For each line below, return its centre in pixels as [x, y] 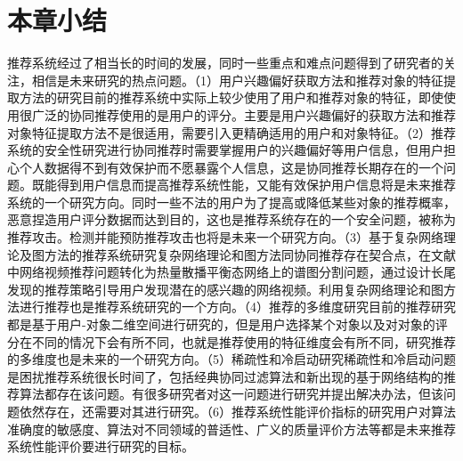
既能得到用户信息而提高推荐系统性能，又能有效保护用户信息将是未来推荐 [244, 185]
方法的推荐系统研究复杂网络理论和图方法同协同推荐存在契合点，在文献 [250, 254]
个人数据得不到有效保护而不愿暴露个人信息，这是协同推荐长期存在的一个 [231, 167]
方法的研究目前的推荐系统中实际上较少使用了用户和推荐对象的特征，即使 [231, 97]
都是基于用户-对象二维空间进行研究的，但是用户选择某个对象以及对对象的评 [227, 324]
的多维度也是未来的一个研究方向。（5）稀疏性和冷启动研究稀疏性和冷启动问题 [231, 359]
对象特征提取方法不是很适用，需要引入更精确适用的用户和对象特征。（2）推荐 [231, 132]
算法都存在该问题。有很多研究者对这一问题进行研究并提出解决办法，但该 [231, 394]
